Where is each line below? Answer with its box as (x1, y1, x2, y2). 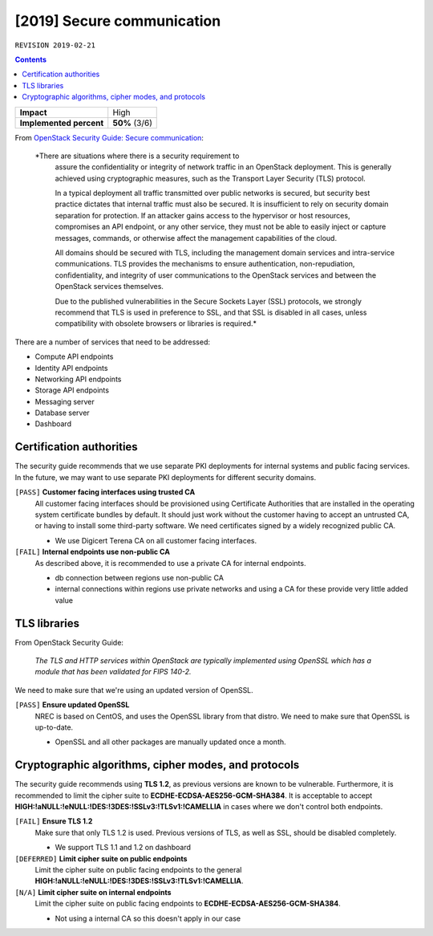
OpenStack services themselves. (55, 282, 164, 291)
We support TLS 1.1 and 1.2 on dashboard (55, 843, 192, 853)
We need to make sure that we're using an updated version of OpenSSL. (14, 685, 254, 694)
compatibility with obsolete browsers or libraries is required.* (55, 319, 257, 328)
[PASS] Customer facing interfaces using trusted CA (14, 487, 196, 497)
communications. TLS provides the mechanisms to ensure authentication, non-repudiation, (55, 259, 355, 269)
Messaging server (34, 397, 95, 406)
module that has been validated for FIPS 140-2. (34, 667, 192, 677)
